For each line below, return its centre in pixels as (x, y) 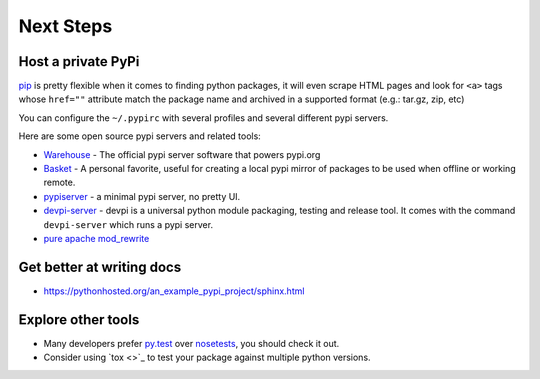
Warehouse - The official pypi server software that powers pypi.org (182, 154)
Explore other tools (79, 319)
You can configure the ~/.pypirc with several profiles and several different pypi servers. (203, 117)
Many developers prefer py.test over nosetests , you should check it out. (191, 343)
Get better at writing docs (100, 266)
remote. (59, 182)
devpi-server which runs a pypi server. (128, 224)
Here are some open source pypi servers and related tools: (140, 136)
